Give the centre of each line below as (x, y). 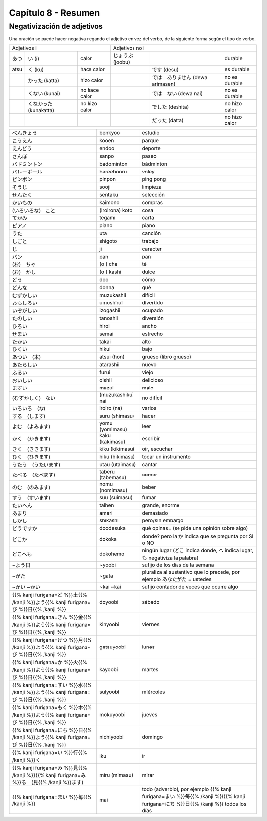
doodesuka (112, 528)
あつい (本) (26, 357)
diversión (153, 318)
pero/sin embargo (163, 520)
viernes (151, 624)
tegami (108, 217)
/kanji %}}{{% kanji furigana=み (49, 775)
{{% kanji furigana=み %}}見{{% (50, 768)
